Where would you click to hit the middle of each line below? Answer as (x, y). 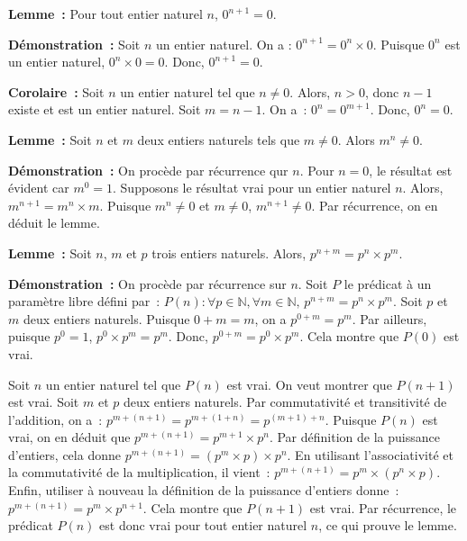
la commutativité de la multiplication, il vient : (139, 472)
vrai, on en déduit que (69, 437)
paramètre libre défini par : (84, 301)
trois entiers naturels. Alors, (229, 252)
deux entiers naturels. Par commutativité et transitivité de (285, 402)
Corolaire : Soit (56, 91)
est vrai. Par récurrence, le (383, 507)
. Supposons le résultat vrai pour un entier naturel (252, 188)
